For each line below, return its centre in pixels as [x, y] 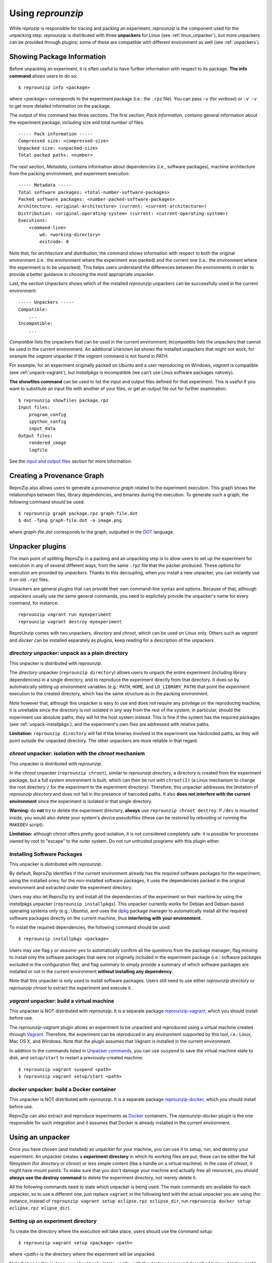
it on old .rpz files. [29, 579]
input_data [42, 429]
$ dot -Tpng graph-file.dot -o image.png [70, 521]
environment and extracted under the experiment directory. [71, 888]
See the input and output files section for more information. [71, 461]
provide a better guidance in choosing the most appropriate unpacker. [82, 274]
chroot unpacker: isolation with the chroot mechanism [77, 754]
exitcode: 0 [54, 242]
